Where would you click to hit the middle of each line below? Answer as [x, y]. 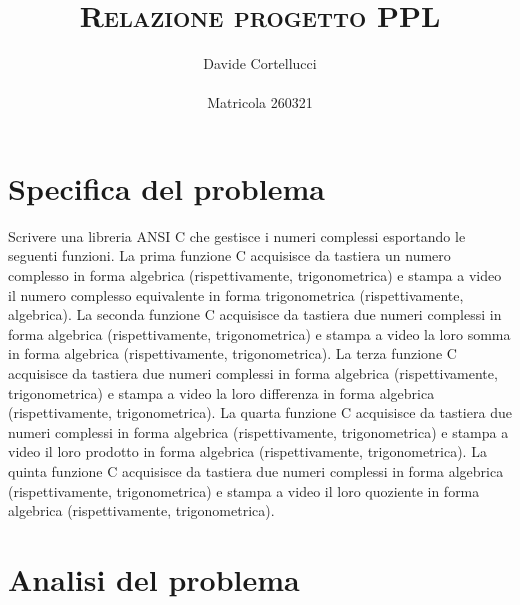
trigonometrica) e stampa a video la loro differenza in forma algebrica [221, 392]
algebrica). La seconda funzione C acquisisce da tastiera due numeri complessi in [255, 314]
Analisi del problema [154, 578]
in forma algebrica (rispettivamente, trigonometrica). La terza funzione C [232, 353]
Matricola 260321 [260, 102]
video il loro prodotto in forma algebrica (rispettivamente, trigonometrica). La [247, 451]
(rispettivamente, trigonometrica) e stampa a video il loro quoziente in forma [244, 490]
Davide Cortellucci [260, 63]
